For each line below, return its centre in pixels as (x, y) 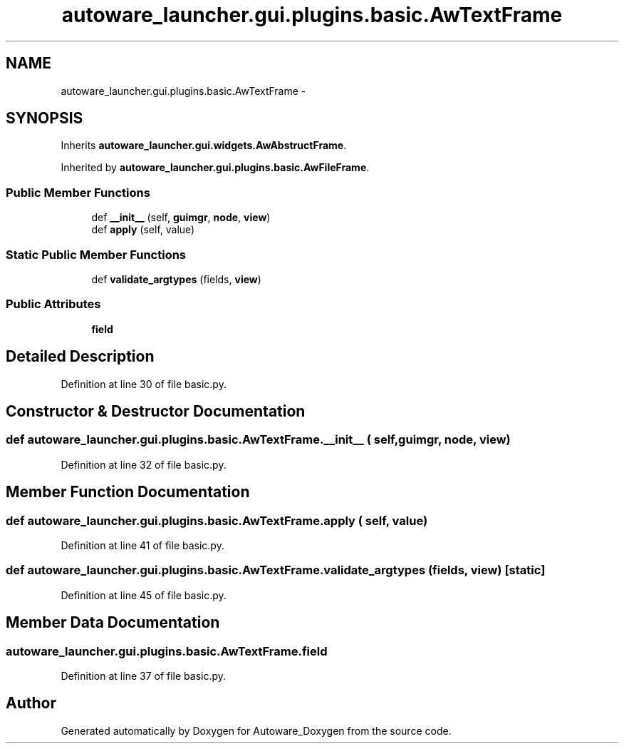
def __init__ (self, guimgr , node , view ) (181, 218)
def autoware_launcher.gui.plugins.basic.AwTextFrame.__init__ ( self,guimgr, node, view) (258, 440)
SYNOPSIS (45, 118)
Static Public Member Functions (96, 254)
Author (31, 703)
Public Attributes (53, 304)
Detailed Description (80, 357)
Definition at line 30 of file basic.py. (144, 384)
